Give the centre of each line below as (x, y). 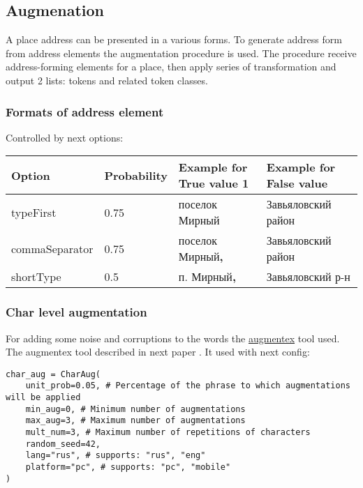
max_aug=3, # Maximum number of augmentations (135, 421)
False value (297, 183)
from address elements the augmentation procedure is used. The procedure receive (181, 53)
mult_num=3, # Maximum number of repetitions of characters (168, 433)
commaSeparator (52, 248)
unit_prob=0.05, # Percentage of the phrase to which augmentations (188, 386)
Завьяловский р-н (308, 277)
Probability (136, 175)
